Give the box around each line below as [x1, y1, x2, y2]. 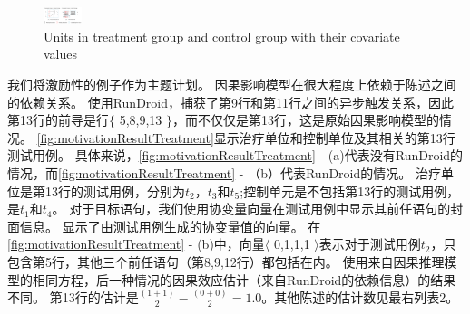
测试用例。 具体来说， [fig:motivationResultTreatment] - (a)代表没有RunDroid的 [7, 146, 464, 165]
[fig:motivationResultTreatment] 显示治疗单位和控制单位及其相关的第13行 [36, 128, 455, 147]
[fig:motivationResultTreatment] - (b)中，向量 [7, 234, 265, 253]
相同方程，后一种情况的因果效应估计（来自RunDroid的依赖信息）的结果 [32, 270, 456, 289]
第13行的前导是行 [7, 110, 109, 129]
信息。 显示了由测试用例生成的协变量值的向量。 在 [19, 216, 321, 235]
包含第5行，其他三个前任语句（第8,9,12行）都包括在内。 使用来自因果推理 [7, 252, 445, 271]
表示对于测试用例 [318, 234, 421, 253]
